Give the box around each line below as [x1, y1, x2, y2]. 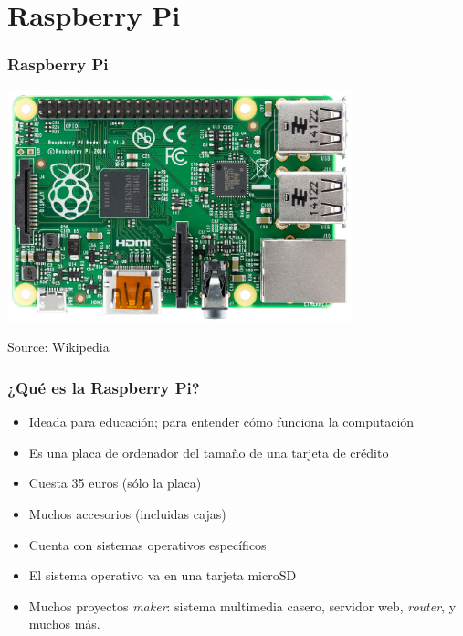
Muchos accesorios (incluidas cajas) [28, 503, 226, 523]
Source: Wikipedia [7, 337, 110, 356]
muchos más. [28, 614, 100, 633]
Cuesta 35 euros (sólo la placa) [28, 473, 202, 493]
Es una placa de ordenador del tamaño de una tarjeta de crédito [28, 442, 389, 461]
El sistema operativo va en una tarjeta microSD [28, 566, 297, 585]
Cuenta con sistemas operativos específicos [28, 535, 267, 554]
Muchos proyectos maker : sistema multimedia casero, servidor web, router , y [28, 596, 457, 615]
